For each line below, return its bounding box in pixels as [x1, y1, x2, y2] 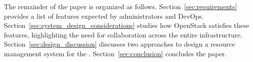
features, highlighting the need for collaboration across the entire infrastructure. [4, 29, 243, 39]
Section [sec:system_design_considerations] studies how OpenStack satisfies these [4, 20, 249, 30]
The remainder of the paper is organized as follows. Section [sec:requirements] [4, 1, 237, 11]
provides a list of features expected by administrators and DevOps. [4, 11, 204, 21]
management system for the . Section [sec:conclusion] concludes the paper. [4, 48, 227, 58]
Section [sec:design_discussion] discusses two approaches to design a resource [4, 39, 235, 49]
